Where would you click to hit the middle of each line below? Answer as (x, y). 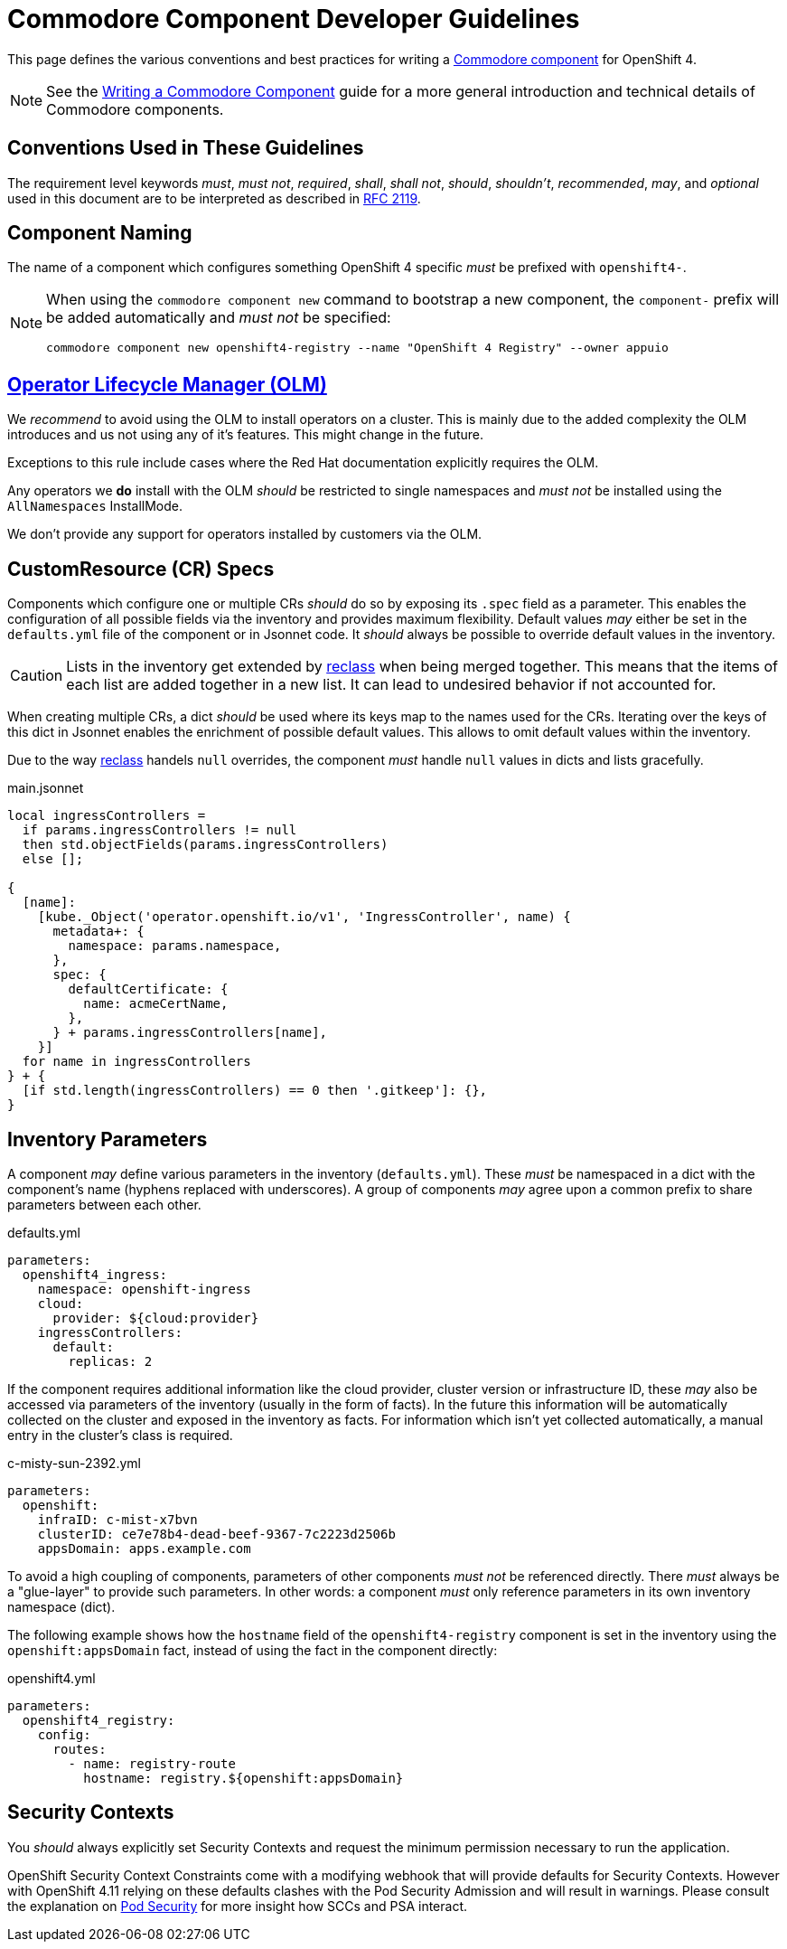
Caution (37, 676)
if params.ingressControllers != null (159, 830)
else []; (53, 859)
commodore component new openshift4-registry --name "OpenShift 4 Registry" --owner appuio (357, 348)
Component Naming (100, 233)
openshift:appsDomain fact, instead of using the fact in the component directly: (253, 1650)
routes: (80, 1749)
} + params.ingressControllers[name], (190, 1033)
